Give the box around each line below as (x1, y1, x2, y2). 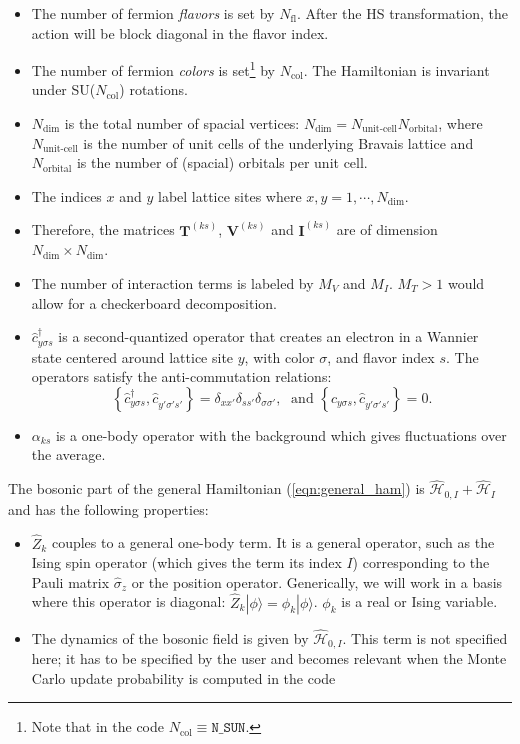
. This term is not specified (342, 627, 508, 648)
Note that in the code (31, 716, 165, 737)
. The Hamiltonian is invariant (303, 59, 490, 80)
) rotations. (119, 79, 188, 100)
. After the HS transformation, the (296, 3, 508, 23)
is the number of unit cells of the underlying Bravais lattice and (83, 132, 474, 153)
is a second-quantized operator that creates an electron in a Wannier (58, 326, 479, 347)
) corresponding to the (352, 552, 490, 573)
